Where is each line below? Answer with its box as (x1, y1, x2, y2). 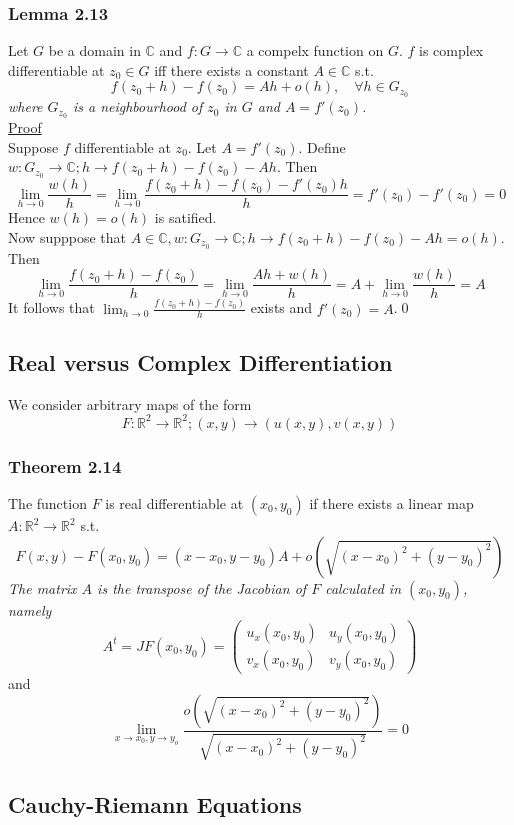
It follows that (8, 297, 95, 318)
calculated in (325, 577, 402, 598)
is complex (419, 40, 484, 61)
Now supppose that (8, 226, 126, 247)
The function (8, 493, 87, 513)
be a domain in (48, 40, 141, 61)
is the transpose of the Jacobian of (97, 577, 307, 598)
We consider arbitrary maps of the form (8, 393, 252, 414)
